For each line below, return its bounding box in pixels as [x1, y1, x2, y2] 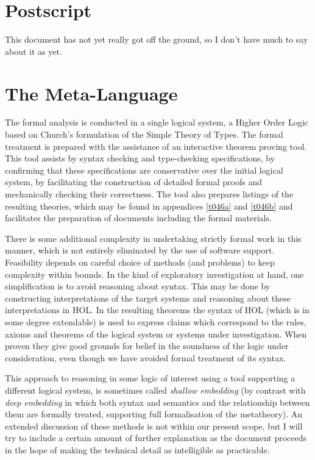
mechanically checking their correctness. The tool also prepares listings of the [5, 188, 294, 200]
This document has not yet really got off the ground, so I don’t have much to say [5, 33, 308, 46]
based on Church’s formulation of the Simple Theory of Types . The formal [5, 128, 283, 141]
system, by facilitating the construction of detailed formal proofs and [5, 175, 263, 188]
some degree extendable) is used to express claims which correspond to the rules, [5, 315, 306, 328]
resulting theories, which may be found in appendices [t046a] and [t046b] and [5, 199, 293, 212]
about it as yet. [5, 44, 62, 57]
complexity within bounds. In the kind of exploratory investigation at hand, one [5, 267, 304, 280]
